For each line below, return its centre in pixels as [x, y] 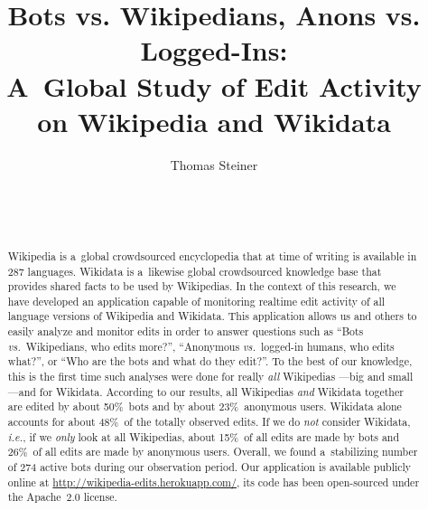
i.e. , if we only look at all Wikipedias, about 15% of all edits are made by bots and [204, 436]
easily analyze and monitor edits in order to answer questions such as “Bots [186, 331]
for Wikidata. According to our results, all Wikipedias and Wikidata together [221, 391]
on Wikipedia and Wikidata [214, 121]
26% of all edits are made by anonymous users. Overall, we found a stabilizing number [213, 452]
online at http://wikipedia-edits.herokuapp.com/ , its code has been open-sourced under [214, 482]
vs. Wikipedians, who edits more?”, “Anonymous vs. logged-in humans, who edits [201, 346]
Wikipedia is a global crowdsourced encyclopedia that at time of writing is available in [212, 255]
